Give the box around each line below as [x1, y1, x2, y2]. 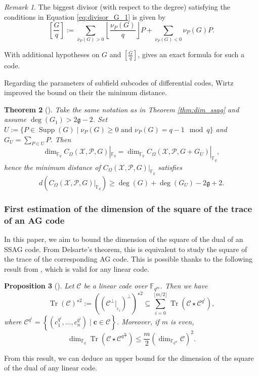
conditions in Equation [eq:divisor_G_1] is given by [4, 11, 166, 22]
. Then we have [160, 280, 208, 291]
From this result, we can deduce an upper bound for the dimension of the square [4, 352, 254, 363]
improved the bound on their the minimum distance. [4, 87, 167, 98]
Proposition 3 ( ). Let [4, 280, 74, 291]
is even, [170, 316, 194, 327]
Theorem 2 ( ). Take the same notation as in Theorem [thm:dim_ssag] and [4, 104, 239, 114]
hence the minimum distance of [4, 161, 101, 172]
